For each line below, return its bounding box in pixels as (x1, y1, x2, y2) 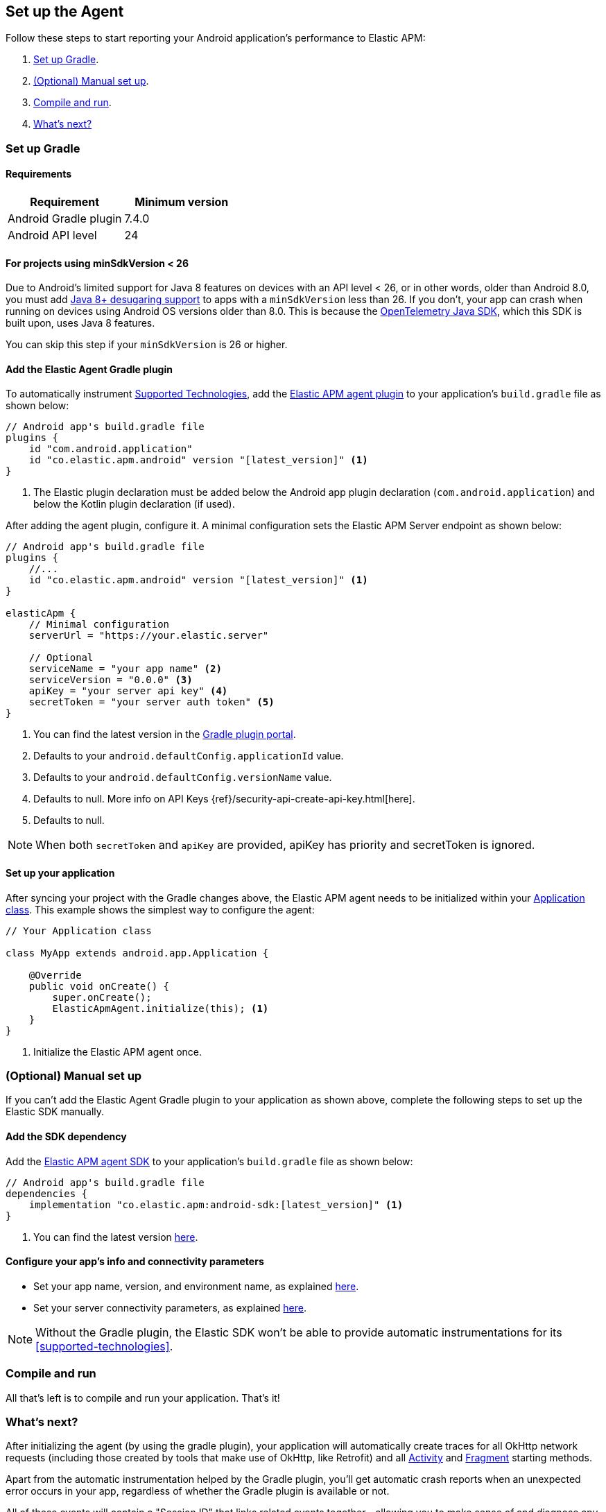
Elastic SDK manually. (6, 1106, 105, 1118)
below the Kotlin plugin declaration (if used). (33, 498, 235, 510)
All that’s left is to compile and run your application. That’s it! (6, 1391, 280, 1404)
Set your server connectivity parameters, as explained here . (33, 1301, 307, 1314)
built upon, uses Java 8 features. (6, 317, 155, 329)
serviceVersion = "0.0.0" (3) (28, 674, 193, 686)
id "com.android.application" (28, 443, 193, 455)
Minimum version (135, 195, 229, 209)
